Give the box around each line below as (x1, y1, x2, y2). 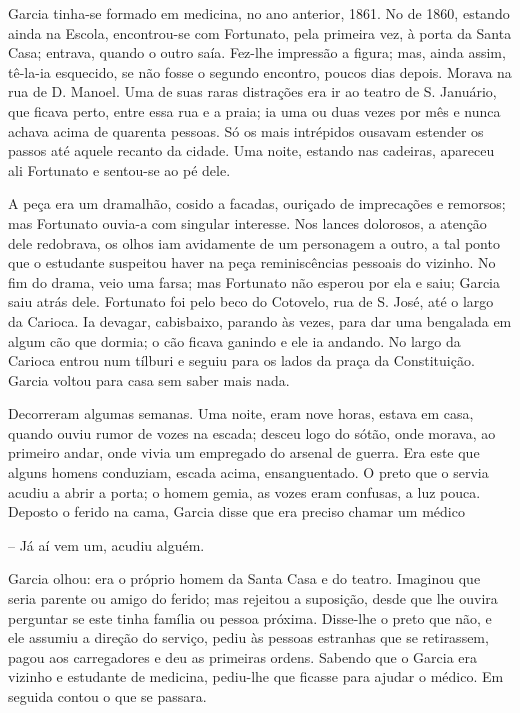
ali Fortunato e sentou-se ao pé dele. (8, 159, 231, 180)
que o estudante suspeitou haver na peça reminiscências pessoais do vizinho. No (8, 252, 496, 273)
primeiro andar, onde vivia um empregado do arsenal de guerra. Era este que (8, 442, 480, 463)
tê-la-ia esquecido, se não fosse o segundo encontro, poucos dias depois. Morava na (8, 61, 512, 82)
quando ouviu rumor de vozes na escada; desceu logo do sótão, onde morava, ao (8, 422, 496, 443)
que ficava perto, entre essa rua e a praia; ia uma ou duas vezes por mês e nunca (8, 100, 501, 121)
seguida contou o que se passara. (8, 686, 207, 706)
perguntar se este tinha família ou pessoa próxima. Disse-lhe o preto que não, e (8, 607, 492, 628)
